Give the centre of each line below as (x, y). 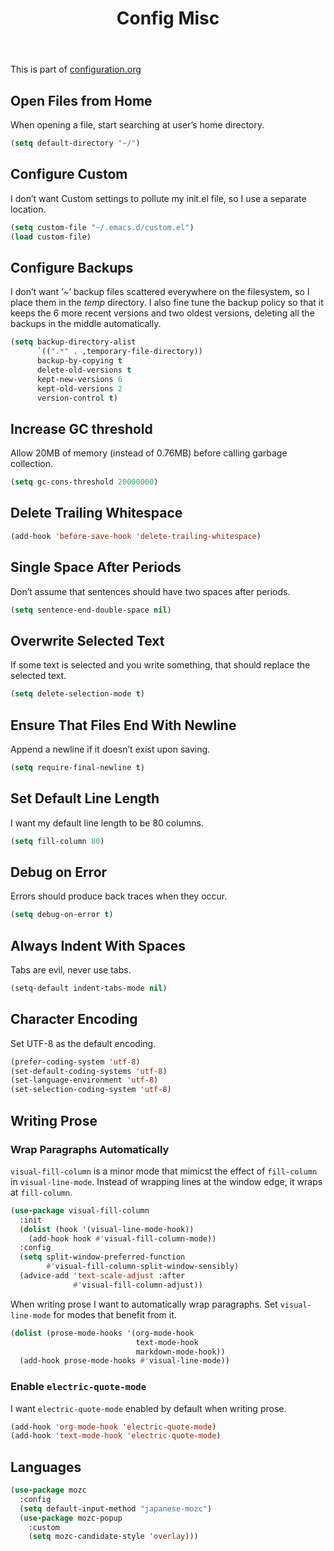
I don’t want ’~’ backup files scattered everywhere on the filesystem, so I (160, 292)
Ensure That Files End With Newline (123, 725)
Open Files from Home (81, 100)
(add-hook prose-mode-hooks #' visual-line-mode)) (124, 1361)
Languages (46, 1467)
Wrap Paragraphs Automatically (90, 1149)
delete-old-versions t (84, 370)
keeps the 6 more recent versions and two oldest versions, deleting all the (162, 313)
